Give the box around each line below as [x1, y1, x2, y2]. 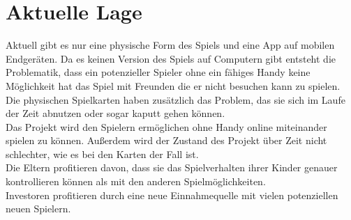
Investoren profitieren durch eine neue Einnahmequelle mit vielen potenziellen [6, 187, 338, 202]
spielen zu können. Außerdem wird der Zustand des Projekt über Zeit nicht [6, 133, 327, 148]
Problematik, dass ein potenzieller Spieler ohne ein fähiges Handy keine [6, 65, 311, 79]
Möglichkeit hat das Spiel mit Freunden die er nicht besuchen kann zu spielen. [6, 78, 341, 93]
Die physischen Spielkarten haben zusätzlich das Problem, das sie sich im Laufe [6, 92, 345, 107]
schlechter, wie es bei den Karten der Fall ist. [6, 146, 199, 161]
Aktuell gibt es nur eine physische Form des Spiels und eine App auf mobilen [6, 38, 335, 52]
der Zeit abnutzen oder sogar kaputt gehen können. [6, 106, 225, 120]
